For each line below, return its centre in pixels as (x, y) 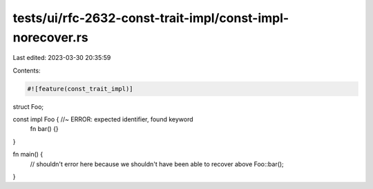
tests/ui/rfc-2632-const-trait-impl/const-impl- (151, 18)
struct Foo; (28, 106)
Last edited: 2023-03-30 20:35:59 (62, 58)
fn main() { (28, 155)
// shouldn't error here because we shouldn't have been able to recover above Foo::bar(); (157, 164)
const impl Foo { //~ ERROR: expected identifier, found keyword (103, 119)
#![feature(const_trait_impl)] (80, 89)
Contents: (27, 70)
